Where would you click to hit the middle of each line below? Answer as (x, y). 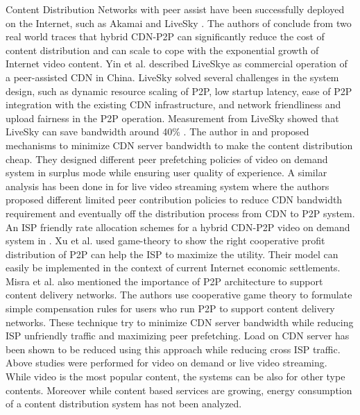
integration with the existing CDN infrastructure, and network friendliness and (173, 104)
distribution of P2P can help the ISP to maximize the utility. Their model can (172, 254)
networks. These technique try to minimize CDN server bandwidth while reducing (180, 322)
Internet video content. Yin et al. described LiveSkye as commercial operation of (177, 63)
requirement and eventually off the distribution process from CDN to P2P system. (180, 213)
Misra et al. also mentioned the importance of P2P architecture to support (164, 281)
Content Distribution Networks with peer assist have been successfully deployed (175, 9)
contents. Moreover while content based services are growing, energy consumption (179, 390)
